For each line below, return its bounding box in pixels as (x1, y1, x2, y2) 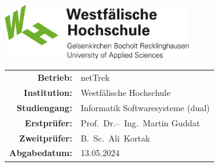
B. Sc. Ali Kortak (80, 131, 150, 144)
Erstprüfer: (24, 116, 72, 129)
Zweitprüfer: (19, 131, 72, 144)
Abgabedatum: (9, 146, 72, 159)
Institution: (24, 86, 72, 99)
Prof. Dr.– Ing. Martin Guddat (80, 116, 200, 129)
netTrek (80, 71, 110, 84)
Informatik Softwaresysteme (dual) (80, 101, 210, 114)
